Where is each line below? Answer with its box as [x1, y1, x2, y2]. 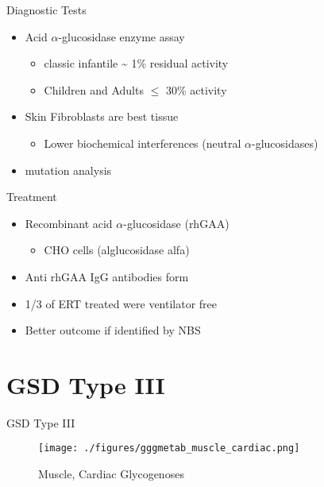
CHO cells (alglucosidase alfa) [44, 242, 190, 258]
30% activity [165, 81, 227, 98]
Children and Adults [44, 81, 144, 98]
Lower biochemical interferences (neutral [44, 134, 241, 151]
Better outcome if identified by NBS [25, 322, 201, 338]
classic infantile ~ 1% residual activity [44, 55, 229, 72]
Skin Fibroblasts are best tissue [25, 108, 179, 125]
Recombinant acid [25, 215, 113, 231]
